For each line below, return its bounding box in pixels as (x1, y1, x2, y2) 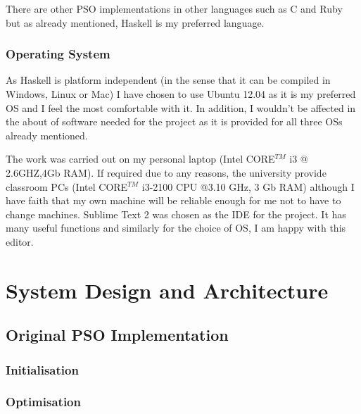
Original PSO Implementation (6, 324, 229, 346)
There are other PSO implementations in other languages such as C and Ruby (6, 1, 343, 15)
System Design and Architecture (6, 275, 329, 304)
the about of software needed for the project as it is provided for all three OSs (6, 114, 343, 129)
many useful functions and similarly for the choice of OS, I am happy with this (6, 220, 346, 235)
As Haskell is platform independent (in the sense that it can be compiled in (6, 73, 331, 87)
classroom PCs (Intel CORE (6, 179, 128, 194)
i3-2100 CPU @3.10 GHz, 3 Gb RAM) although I (141, 179, 355, 194)
